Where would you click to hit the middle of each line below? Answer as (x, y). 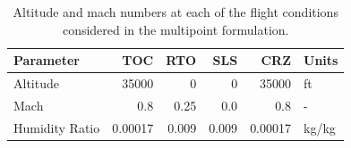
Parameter (47, 60)
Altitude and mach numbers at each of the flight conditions (175, 12)
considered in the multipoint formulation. (175, 29)
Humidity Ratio (57, 127)
